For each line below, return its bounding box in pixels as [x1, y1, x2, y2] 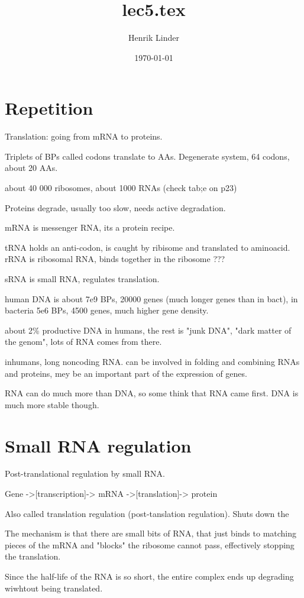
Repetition [5, 96, 93, 120]
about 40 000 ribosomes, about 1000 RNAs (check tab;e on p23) [5, 182, 237, 194]
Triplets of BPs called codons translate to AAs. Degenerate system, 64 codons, [5, 150, 290, 162]
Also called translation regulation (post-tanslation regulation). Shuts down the [5, 507, 289, 519]
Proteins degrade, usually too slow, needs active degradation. [5, 201, 226, 214]
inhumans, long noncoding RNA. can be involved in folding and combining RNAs [5, 355, 300, 367]
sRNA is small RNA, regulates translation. [5, 273, 160, 285]
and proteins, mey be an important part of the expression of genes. [5, 367, 247, 379]
